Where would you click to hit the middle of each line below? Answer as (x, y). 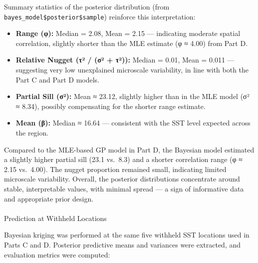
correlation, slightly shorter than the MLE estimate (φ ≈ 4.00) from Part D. (132, 43)
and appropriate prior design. (49, 198)
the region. (32, 132)
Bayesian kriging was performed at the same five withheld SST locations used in (127, 235)
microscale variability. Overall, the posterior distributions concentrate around (122, 179)
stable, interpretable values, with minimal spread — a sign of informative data (124, 188)
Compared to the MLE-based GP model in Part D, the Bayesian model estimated (129, 149)
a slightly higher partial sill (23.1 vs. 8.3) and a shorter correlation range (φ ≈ (123, 159)
